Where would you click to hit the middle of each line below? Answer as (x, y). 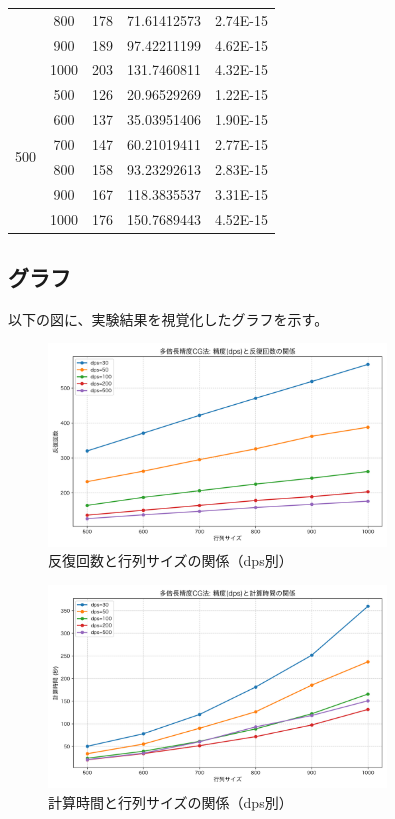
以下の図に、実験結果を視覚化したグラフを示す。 (168, 318)
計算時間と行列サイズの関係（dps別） (170, 801)
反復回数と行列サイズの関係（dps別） (170, 560)
